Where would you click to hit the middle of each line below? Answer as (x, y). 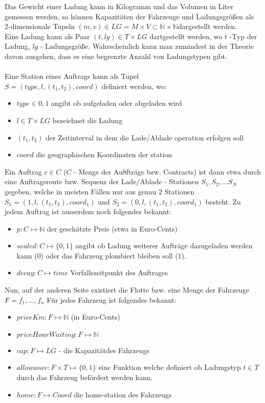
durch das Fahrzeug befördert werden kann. (85, 377)
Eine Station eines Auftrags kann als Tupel (72, 76)
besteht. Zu (223, 201)
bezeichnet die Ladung (88, 120)
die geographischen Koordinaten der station (104, 154)
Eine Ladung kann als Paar (47, 36)
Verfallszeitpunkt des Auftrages (119, 272)
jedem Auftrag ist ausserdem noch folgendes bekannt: (88, 211)
